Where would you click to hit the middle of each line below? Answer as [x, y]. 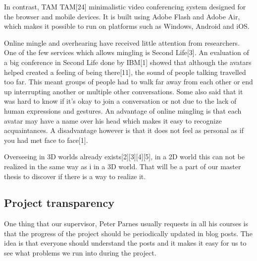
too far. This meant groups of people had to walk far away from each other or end [128, 82]
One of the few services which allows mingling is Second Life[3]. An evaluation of [127, 52]
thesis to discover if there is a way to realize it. [75, 176]
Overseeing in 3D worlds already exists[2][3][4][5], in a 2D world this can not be [124, 157]
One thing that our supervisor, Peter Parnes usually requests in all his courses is [126, 224]
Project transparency [59, 203]
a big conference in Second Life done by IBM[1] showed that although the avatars [128, 62]
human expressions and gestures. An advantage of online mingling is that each [123, 110]
